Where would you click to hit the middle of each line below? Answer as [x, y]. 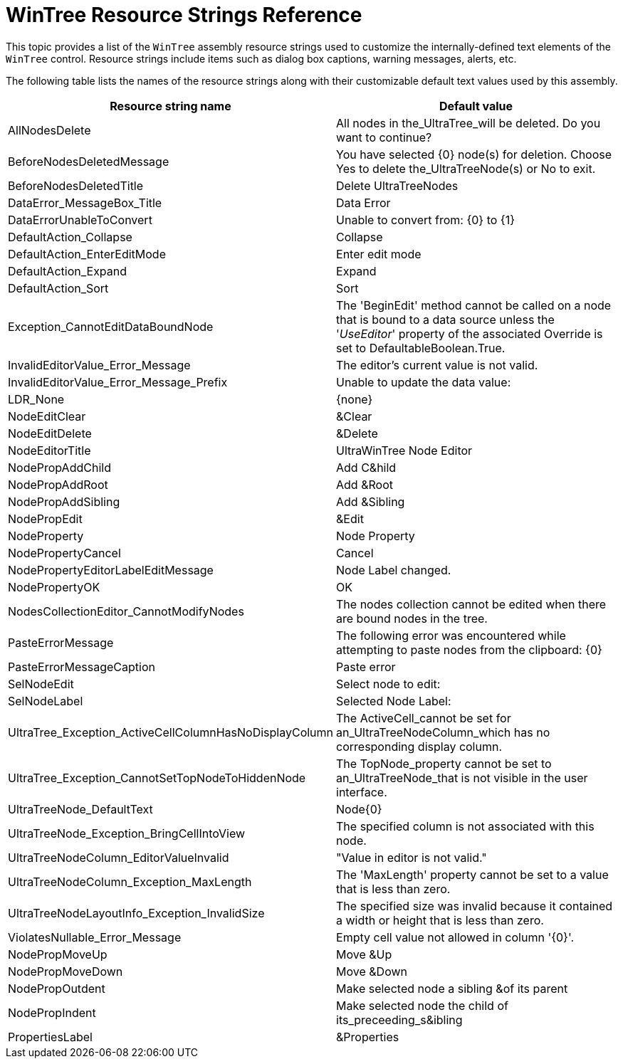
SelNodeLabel [46, 701]
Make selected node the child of [422, 1005]
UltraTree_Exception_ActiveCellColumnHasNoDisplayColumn [171, 732]
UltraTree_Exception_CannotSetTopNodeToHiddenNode [157, 778]
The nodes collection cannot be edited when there [471, 604]
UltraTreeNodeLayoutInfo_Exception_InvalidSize [136, 913]
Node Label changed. [394, 570]
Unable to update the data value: [424, 382]
